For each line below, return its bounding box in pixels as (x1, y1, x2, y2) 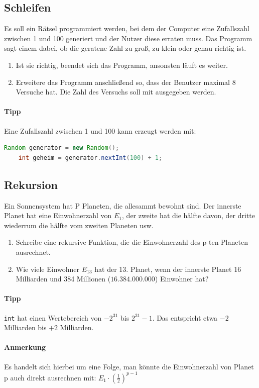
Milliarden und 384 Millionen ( (16, 273, 111, 284)
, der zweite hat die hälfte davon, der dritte (122, 210, 255, 221)
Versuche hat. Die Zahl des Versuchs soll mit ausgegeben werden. (16, 86, 216, 97)
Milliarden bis (4, 322, 47, 333)
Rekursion (4, 176, 58, 192)
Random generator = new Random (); (4, 144, 119, 152)
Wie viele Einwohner (16, 263, 80, 274)
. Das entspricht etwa (152, 312, 218, 323)
